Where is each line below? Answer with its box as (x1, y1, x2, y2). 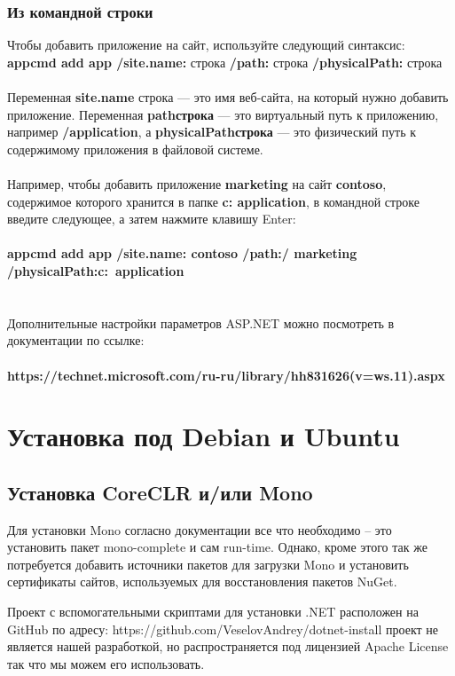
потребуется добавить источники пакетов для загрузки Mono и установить (7, 554, 409, 573)
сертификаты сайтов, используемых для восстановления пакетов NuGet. (7, 572, 397, 591)
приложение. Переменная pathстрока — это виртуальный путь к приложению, (7, 105, 439, 123)
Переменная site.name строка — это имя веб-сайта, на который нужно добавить (7, 88, 449, 106)
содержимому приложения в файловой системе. (7, 139, 263, 158)
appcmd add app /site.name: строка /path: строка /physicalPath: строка (7, 52, 443, 71)
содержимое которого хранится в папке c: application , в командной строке (7, 192, 420, 210)
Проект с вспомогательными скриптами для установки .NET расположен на (7, 602, 419, 621)
